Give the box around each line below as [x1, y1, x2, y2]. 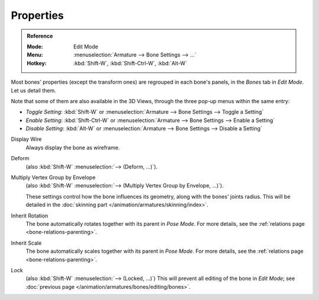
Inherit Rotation [11, 212, 48, 219]
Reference [27, 32, 53, 39]
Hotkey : [27, 60, 47, 67]
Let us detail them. [11, 87, 56, 94]
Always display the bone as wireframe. [25, 144, 121, 151]
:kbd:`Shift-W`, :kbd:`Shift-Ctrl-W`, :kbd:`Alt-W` [73, 60, 187, 67]
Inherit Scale [11, 239, 42, 246]
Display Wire [11, 136, 42, 143]
